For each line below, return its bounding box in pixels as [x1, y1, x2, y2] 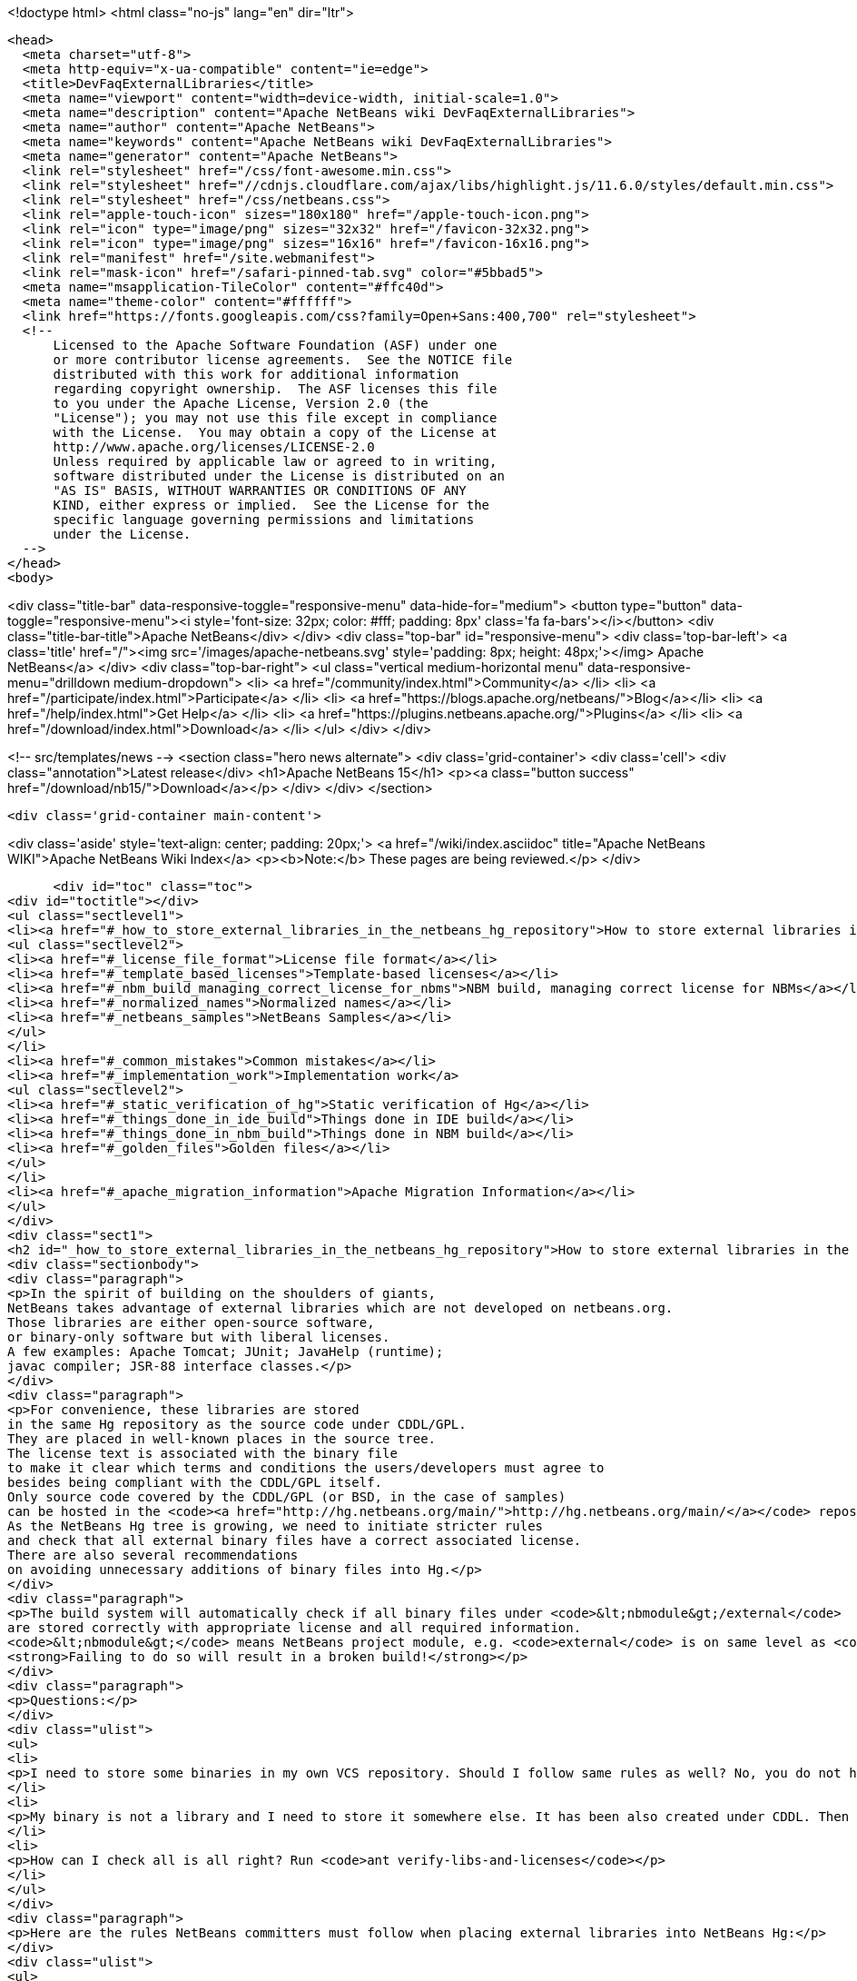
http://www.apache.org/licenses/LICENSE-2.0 [53, 440, 375, 454]
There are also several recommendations [7, 1548, 299, 1562]
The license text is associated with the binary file [7, 1446, 398, 1461]
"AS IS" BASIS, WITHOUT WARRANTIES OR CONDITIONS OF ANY [53, 483, 467, 498]
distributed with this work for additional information [53, 367, 459, 381]
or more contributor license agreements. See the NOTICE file [53, 352, 513, 367]
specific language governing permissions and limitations [53, 512, 475, 527]
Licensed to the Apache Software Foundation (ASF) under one [53, 338, 497, 352]
